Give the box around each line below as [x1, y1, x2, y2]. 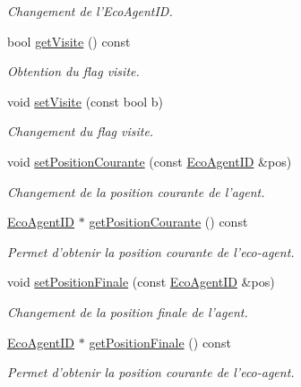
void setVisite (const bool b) [7, 91, 164, 110]
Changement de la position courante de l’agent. [7, 182, 265, 201]
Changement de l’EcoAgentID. [7, 2, 173, 20]
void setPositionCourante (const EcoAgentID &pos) [7, 151, 292, 170]
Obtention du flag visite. [7, 62, 140, 81]
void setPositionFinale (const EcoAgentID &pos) [7, 272, 275, 291]
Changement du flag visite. [7, 122, 154, 141]
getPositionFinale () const [89, 332, 231, 351]
